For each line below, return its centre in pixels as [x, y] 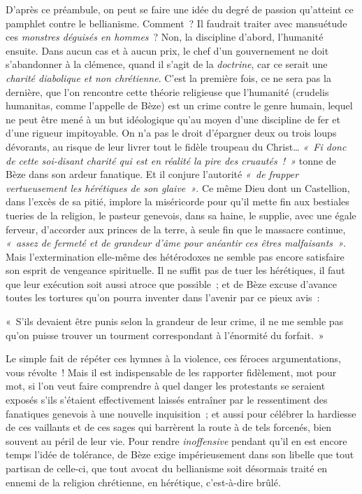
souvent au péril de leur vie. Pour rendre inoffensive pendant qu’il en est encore [176, 440]
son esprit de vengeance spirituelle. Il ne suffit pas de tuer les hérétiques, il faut [175, 270]
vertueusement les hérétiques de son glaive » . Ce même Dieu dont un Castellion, [178, 187]
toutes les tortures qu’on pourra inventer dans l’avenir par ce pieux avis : [163, 297]
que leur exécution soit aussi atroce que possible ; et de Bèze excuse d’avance [171, 283]
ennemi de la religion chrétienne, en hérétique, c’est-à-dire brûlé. [143, 482]
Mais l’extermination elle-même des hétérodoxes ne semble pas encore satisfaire [175, 256]
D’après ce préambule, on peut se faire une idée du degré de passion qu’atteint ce [180, 9]
